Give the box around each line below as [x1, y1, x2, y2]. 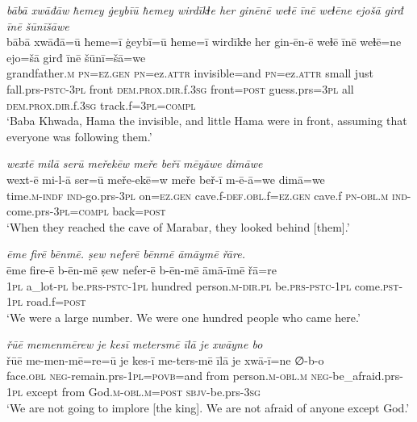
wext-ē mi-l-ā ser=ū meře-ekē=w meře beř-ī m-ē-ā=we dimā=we [6, 170, 325, 187]
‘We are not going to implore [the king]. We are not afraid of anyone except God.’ [6, 399, 410, 416]
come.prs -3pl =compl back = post [6, 203, 166, 219]
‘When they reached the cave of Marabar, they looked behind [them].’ [6, 218, 350, 235]
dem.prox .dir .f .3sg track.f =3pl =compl [6, 96, 196, 113]
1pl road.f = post [6, 293, 86, 310]
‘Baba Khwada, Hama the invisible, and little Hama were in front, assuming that [6, 112, 407, 129]
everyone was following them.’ [6, 127, 152, 144]
